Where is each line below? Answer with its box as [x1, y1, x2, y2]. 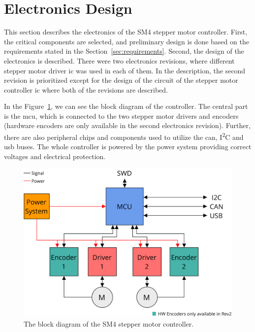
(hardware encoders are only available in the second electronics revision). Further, [4, 120, 251, 131]
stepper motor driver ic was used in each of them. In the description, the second [4, 65, 246, 75]
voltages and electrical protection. [4, 151, 106, 161]
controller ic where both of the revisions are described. [4, 84, 168, 95]
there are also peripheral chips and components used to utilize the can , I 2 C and [4, 131, 244, 142]
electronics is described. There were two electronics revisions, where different [4, 55, 235, 66]
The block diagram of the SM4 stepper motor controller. [24, 318, 194, 329]
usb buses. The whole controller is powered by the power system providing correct [4, 141, 252, 152]
